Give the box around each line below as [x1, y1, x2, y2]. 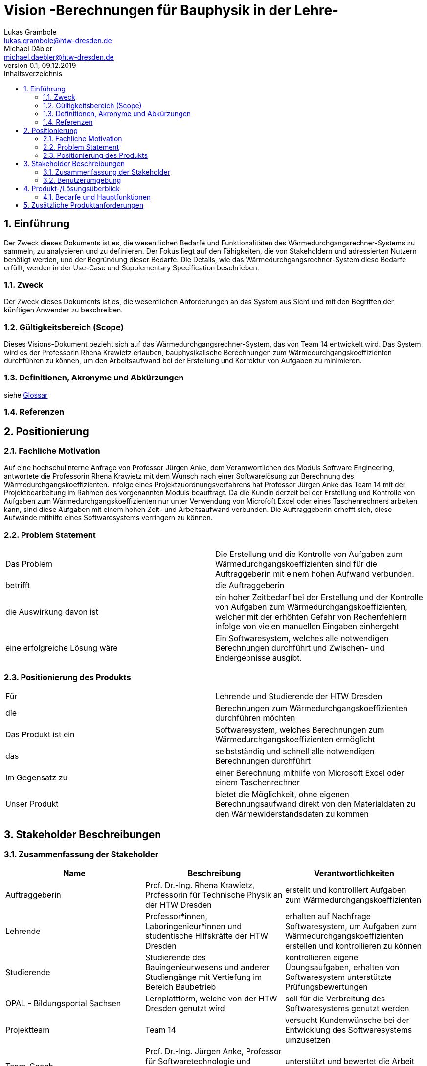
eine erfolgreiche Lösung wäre [5, 643, 118, 653]
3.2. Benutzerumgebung [43, 176, 121, 184]
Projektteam [5, 1025, 50, 1035]
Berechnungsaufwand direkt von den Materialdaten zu [215, 799, 416, 809]
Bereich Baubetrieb [145, 982, 216, 992]
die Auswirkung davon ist [5, 607, 99, 617]
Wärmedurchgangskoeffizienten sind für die [215, 559, 377, 569]
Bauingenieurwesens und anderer [145, 962, 270, 973]
